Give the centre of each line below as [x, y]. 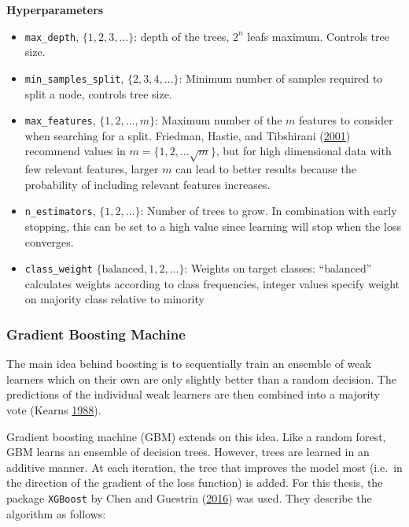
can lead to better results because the [266, 169]
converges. [49, 241]
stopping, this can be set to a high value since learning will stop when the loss [213, 226]
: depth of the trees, [182, 36]
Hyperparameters [55, 9]
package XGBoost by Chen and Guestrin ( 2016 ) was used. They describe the [189, 497]
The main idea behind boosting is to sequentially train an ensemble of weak [189, 364]
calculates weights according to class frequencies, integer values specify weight [212, 283]
